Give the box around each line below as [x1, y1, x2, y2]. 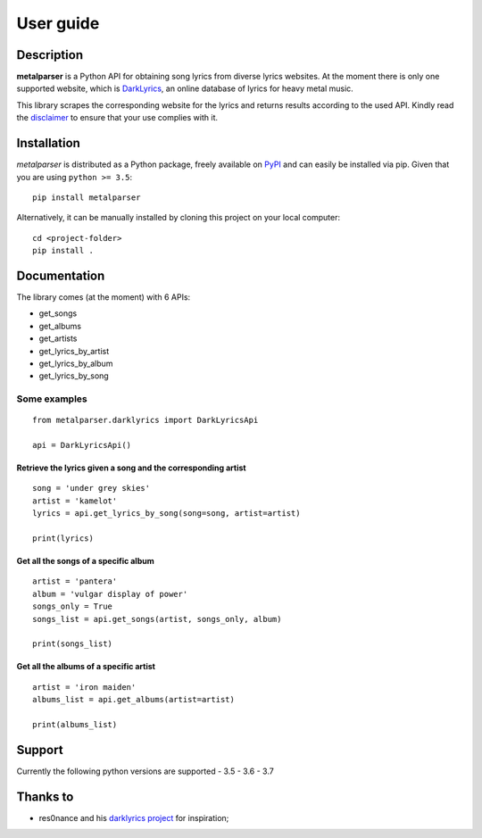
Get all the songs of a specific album [16, 556, 155, 567]
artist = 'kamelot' [32, 495, 118, 506]
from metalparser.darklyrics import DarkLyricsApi [32, 415, 259, 426]
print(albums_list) [32, 719, 118, 729]
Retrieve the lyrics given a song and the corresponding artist [16, 462, 246, 473]
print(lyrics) [32, 534, 94, 543]
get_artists [38, 333, 78, 344]
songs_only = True [32, 602, 113, 611]
